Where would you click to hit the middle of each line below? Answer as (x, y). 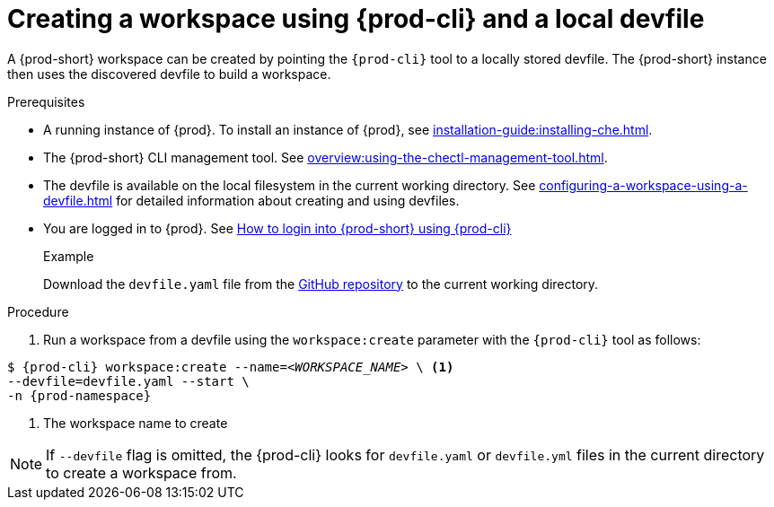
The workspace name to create (136, 423)
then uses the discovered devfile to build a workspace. (169, 74)
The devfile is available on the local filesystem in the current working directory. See (290, 185)
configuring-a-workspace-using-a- (643, 185)
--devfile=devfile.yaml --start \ (128, 381)
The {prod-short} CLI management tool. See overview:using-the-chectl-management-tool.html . (325, 157)
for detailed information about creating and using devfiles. (288, 200)
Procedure (38, 311)
